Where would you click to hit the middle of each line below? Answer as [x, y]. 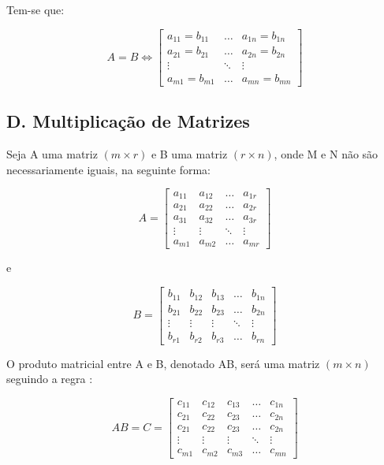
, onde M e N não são [326, 154]
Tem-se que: [35, 9]
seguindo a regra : [50, 379]
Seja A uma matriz [52, 154]
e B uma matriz [189, 154]
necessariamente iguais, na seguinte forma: [108, 169]
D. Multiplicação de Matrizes [128, 121]
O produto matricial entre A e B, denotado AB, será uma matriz [163, 363]
